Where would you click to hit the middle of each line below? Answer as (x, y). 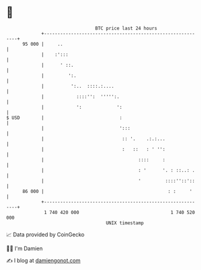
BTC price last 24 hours (126, 28)
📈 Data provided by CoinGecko (45, 235)
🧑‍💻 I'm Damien (25, 248)
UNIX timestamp (125, 223)
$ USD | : (64, 118)
